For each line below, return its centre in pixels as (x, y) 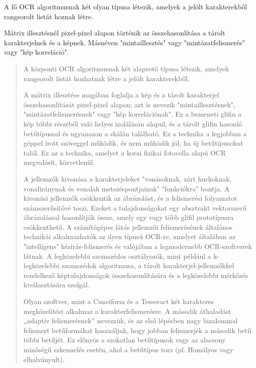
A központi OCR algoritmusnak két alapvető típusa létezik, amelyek (126, 68)
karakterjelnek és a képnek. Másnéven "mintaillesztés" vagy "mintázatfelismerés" (125, 42)
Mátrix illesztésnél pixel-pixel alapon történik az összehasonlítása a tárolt (115, 33)
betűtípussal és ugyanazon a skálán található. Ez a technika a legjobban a (135, 133)
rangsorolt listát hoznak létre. (49, 16)
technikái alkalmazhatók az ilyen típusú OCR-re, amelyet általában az (129, 236)
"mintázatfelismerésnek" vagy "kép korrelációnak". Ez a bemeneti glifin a (132, 114)
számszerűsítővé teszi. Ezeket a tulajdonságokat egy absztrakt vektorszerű (135, 207)
